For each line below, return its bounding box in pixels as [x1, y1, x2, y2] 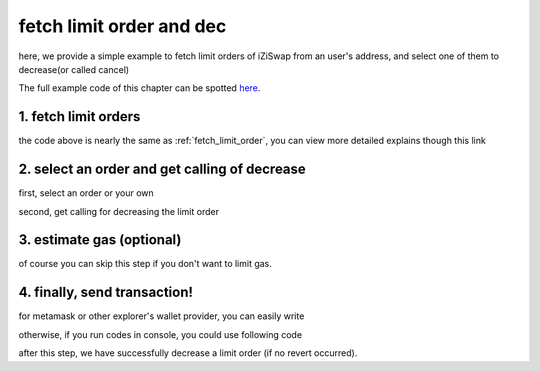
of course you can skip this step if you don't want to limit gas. [18, 258, 272, 270]
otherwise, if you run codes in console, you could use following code [18, 328, 303, 340]
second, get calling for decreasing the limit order [18, 205, 220, 217]
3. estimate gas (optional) [18, 231, 182, 249]
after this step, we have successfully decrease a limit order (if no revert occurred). [18, 347, 358, 359]
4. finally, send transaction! [18, 284, 194, 301]
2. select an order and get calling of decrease [18, 161, 307, 178]
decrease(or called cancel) [18, 63, 130, 75]
